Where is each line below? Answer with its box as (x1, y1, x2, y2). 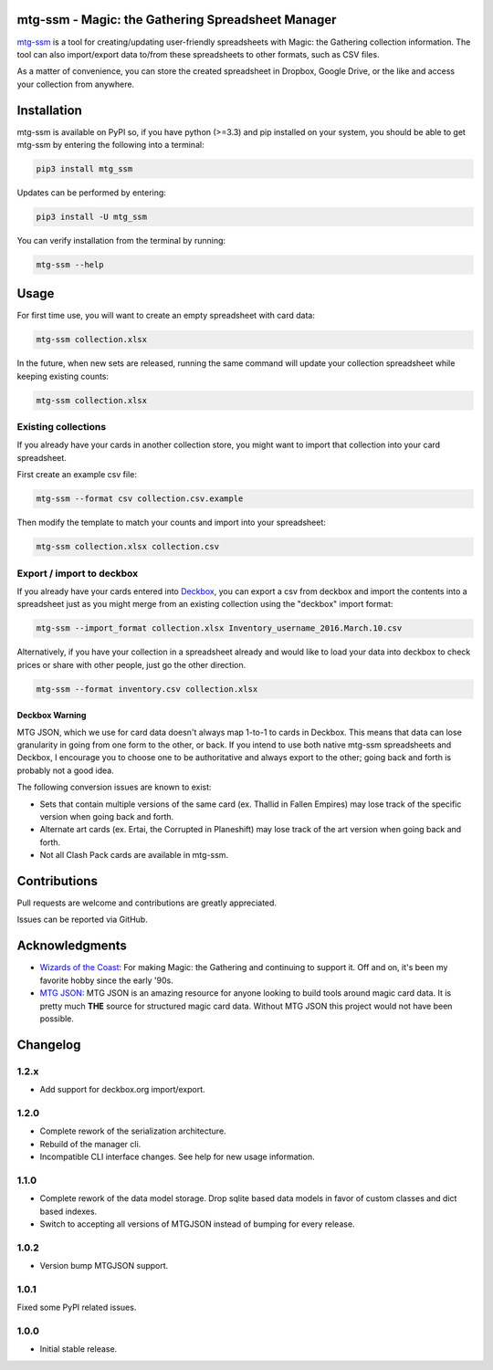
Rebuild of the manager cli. (39, 1138, 142, 1149)
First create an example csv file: (16, 469, 137, 480)
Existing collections (16, 421, 107, 434)
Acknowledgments (16, 938, 128, 954)
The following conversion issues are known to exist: (16, 781, 212, 793)
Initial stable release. (39, 1344, 118, 1354)
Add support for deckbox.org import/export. (39, 1084, 205, 1095)
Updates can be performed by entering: (16, 187, 166, 198)
